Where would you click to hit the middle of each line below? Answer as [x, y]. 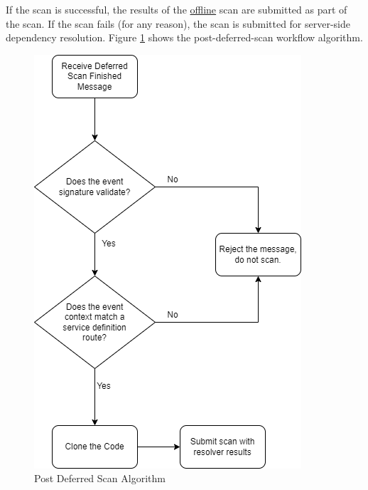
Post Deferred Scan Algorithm [100, 478]
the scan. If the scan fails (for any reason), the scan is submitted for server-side [178, 23]
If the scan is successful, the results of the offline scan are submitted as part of [177, 9]
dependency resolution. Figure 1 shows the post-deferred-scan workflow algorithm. [184, 37]
